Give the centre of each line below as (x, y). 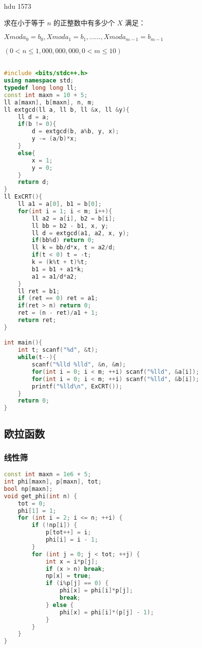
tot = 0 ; (32, 503)
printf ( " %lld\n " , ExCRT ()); (77, 386)
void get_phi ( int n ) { (41, 496)
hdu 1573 (18, 6)
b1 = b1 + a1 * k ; (58, 269)
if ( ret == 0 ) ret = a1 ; (58, 298)
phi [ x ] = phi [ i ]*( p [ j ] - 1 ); (107, 612)
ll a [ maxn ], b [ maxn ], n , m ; (49, 102)
